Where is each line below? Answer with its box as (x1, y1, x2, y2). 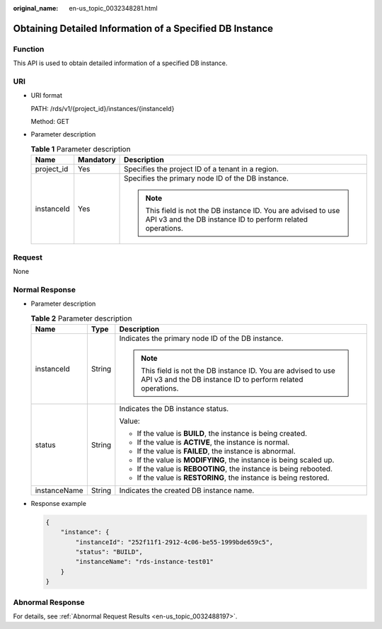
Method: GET (30, 117, 70, 126)
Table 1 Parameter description (30, 144, 131, 154)
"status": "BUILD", (75, 548, 143, 556)
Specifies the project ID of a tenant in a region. (124, 164, 279, 174)
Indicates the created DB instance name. (119, 485, 255, 495)
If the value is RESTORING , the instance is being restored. (137, 473, 330, 483)
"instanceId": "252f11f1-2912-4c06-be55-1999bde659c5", (75, 538, 274, 546)
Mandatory (78, 155, 116, 165)
